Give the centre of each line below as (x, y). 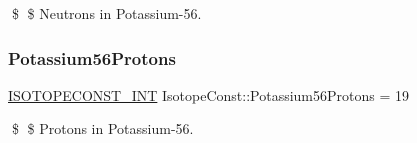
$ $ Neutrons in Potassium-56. (106, 13)
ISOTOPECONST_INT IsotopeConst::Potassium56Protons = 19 (209, 94)
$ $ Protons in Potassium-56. (102, 128)
